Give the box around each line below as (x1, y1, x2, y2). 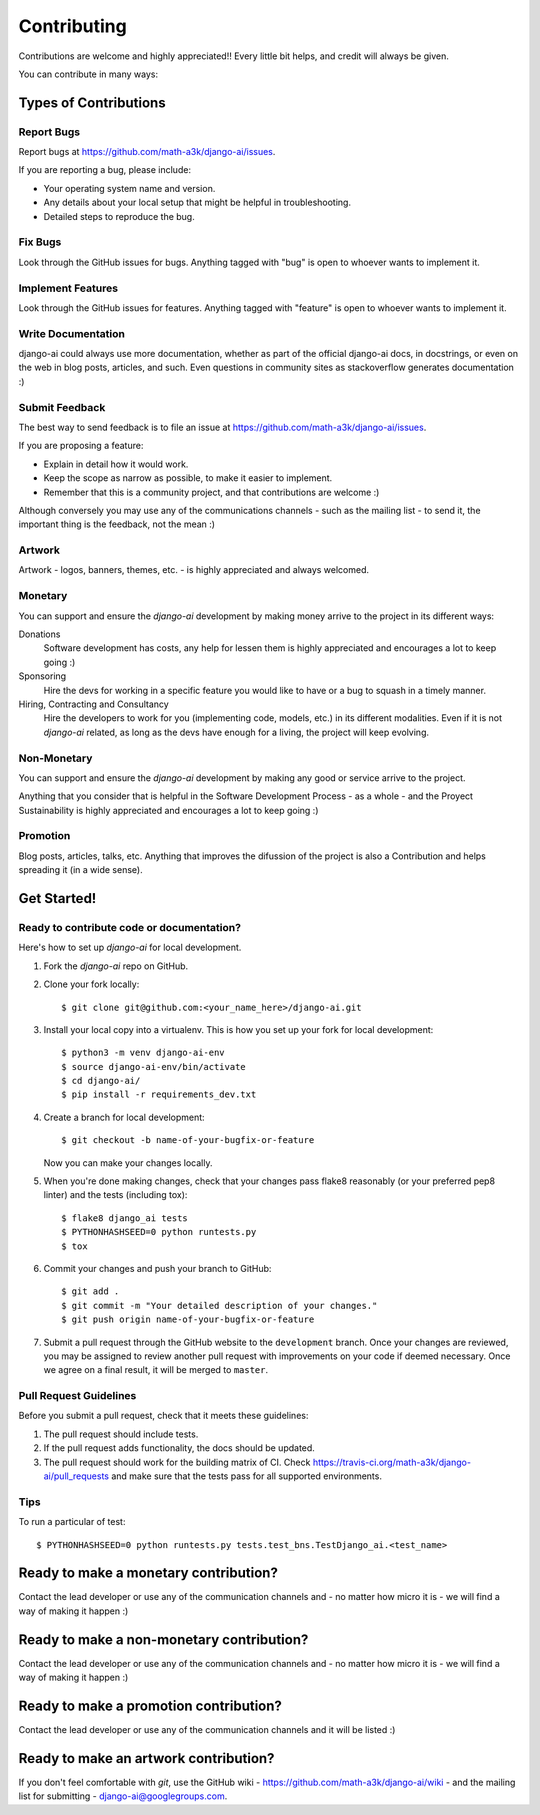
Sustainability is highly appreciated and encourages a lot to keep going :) (18, 804, 319, 816)
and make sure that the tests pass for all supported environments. (111, 1470, 382, 1482)
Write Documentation (18, 326, 125, 340)
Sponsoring (18, 670, 67, 682)
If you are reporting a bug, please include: (18, 164, 192, 176)
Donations (18, 628, 61, 640)
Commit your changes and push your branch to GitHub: (43, 1263, 272, 1274)
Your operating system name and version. (43, 182, 216, 194)
